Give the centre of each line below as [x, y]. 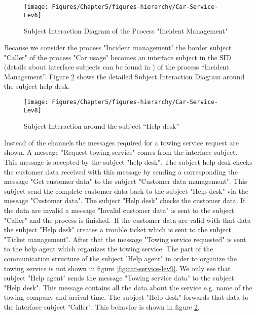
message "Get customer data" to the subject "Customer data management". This [126, 181]
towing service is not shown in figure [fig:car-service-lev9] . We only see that [117, 268]
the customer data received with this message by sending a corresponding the [121, 171]
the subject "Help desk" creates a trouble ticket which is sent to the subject [118, 229]
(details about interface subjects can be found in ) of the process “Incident [117, 67]
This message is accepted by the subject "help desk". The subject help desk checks [128, 161]
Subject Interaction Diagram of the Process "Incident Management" [126, 31]
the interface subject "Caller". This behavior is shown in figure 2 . [102, 306]
